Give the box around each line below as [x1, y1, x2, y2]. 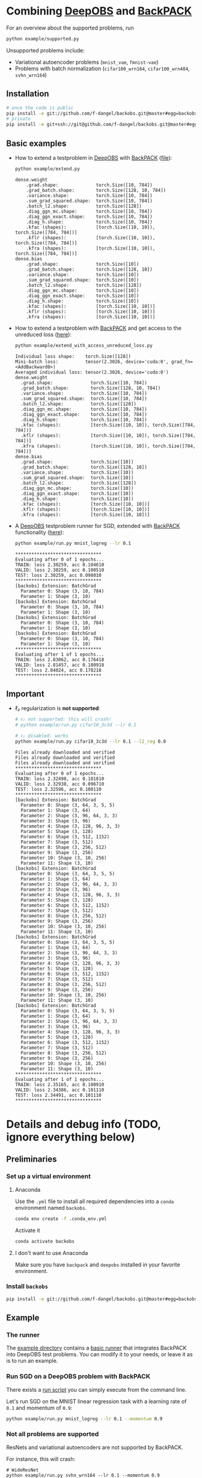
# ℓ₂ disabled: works [14, 733, 69, 739]
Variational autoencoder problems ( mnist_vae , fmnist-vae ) [14, 58, 159, 66]
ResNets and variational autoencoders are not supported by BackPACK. [6, 1444, 183, 1451]
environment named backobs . [14, 1204, 87, 1211]
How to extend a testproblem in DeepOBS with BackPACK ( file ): [14, 154, 173, 161]
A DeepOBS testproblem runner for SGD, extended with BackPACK [14, 522, 180, 529]
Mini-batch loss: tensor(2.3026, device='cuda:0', [14, 359, 169, 365]
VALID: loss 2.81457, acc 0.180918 [14, 662, 105, 668]
